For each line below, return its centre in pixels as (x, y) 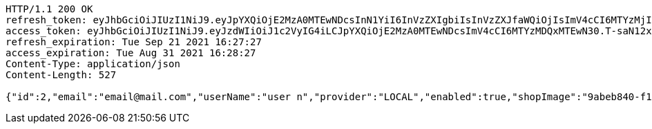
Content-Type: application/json (93, 64)
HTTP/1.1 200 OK (49, 9)
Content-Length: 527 (61, 75)
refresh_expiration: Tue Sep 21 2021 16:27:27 (134, 42)
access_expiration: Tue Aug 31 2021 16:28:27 (131, 53)
